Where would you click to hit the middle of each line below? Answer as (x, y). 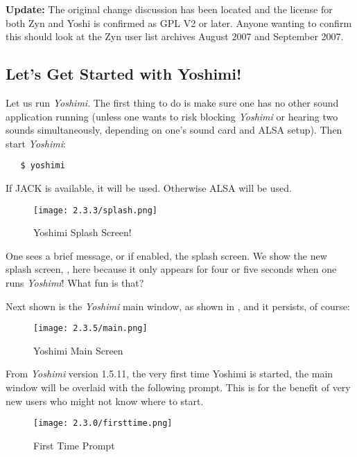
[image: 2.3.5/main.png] (90, 329)
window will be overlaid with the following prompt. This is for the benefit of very (178, 387)
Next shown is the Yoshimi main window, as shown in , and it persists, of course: (178, 306)
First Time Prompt (74, 445)
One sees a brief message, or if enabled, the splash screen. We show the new (166, 255)
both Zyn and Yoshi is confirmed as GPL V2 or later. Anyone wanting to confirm (179, 23)
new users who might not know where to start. (105, 401)
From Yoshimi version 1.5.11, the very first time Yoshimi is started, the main (169, 374)
